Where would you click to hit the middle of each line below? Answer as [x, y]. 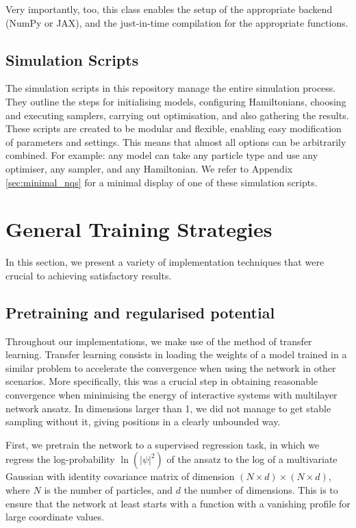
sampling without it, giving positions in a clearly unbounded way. [143, 422]
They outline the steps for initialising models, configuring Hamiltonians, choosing [176, 101]
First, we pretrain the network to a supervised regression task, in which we [163, 444]
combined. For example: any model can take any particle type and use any [162, 155]
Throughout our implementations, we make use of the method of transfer [159, 341]
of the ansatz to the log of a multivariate [252, 459]
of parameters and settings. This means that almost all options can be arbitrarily [176, 141]
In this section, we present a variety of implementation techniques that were [165, 262]
